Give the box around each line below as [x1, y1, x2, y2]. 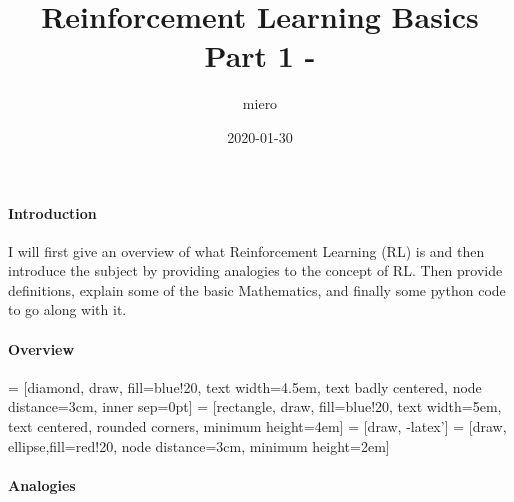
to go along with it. [8, 299, 127, 320]
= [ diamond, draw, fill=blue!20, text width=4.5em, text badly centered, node [8, 376, 482, 397]
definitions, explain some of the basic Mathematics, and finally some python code [8, 279, 506, 300]
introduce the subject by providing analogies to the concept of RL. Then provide [8, 260, 503, 281]
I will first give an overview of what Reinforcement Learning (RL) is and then [8, 240, 485, 261]
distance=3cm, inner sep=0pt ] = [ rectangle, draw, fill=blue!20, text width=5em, [8, 396, 502, 417]
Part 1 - [204, 35, 316, 76]
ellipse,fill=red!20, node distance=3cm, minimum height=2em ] [8, 435, 390, 456]
